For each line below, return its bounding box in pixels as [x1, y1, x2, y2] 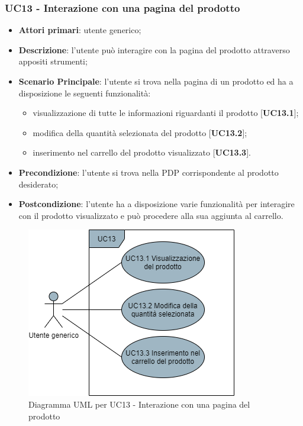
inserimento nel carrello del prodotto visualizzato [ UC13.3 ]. [33, 146, 251, 159]
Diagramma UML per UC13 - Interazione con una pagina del [28, 398, 250, 410]
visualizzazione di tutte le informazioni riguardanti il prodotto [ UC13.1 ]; [33, 106, 299, 119]
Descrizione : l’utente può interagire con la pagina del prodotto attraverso [18, 43, 290, 56]
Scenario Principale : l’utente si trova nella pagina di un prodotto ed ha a [18, 75, 294, 87]
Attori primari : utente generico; [18, 24, 141, 36]
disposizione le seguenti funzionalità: [18, 86, 151, 99]
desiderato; [18, 177, 59, 190]
